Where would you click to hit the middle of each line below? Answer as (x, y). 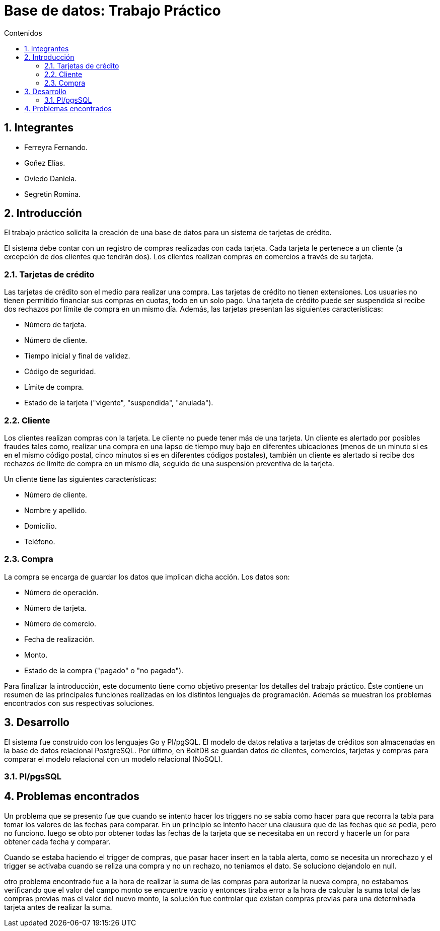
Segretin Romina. (53, 194)
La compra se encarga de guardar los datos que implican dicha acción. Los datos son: (147, 577)
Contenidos (23, 33)
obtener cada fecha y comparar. (57, 841)
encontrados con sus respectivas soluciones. (79, 703)
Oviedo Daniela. (51, 178)
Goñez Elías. (45, 163)
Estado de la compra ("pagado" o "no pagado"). (104, 670)
